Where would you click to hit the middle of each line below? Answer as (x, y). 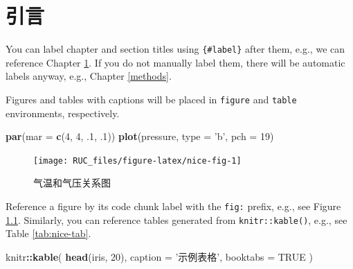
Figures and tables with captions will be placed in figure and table (151, 99)
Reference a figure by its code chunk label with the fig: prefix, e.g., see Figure (173, 206)
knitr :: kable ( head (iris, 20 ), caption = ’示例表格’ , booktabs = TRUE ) (159, 256)
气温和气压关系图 (72, 183)
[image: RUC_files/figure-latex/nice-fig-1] (137, 160)
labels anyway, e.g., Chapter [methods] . (89, 76)
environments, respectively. (63, 113)
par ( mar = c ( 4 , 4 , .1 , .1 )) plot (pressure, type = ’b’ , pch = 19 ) (140, 136)
